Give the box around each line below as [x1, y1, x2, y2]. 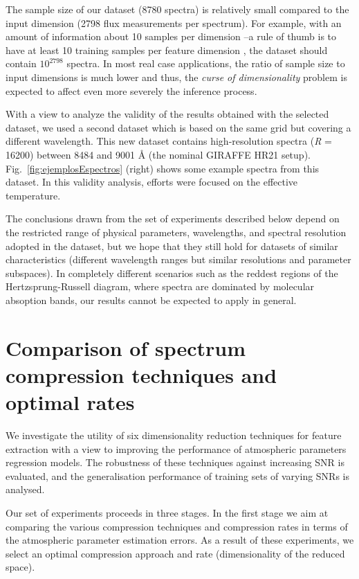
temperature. [6, 188, 61, 202]
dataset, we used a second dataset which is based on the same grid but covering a [6, 120, 351, 134]
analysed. [6, 482, 45, 497]
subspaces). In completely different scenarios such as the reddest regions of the [6, 265, 338, 280]
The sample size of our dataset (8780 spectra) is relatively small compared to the [6, 2, 349, 16]
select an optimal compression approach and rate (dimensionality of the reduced [6, 546, 345, 560]
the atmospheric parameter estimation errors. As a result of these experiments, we [6, 533, 354, 547]
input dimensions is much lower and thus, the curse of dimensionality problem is [6, 69, 347, 84]
